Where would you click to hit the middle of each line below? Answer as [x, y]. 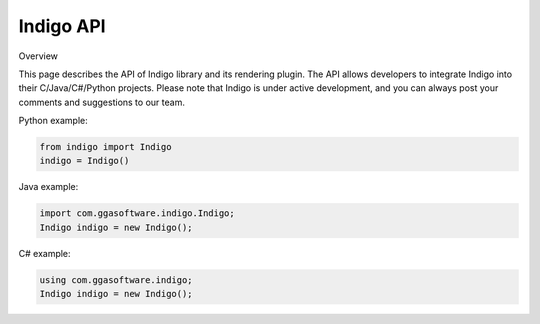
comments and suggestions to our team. [101, 102]
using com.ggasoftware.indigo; [116, 279]
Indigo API [62, 26]
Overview [38, 56]
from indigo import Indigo [105, 147]
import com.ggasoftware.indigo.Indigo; [137, 213]
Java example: [48, 187]
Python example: [53, 121]
